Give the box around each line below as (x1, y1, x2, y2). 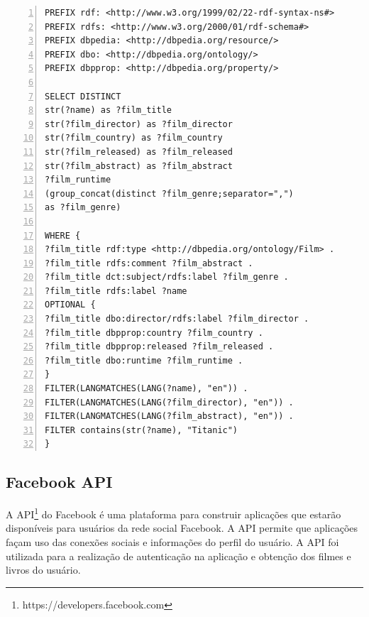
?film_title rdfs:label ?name (45, 285, 187, 296)
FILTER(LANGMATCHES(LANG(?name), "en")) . (45, 383, 248, 394)
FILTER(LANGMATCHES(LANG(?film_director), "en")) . (45, 397, 294, 408)
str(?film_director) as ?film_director (45, 119, 233, 129)
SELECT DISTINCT (45, 91, 121, 102)
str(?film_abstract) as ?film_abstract (45, 160, 233, 171)
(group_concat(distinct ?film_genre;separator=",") (45, 188, 294, 199)
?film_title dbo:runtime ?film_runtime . (45, 355, 243, 366)
